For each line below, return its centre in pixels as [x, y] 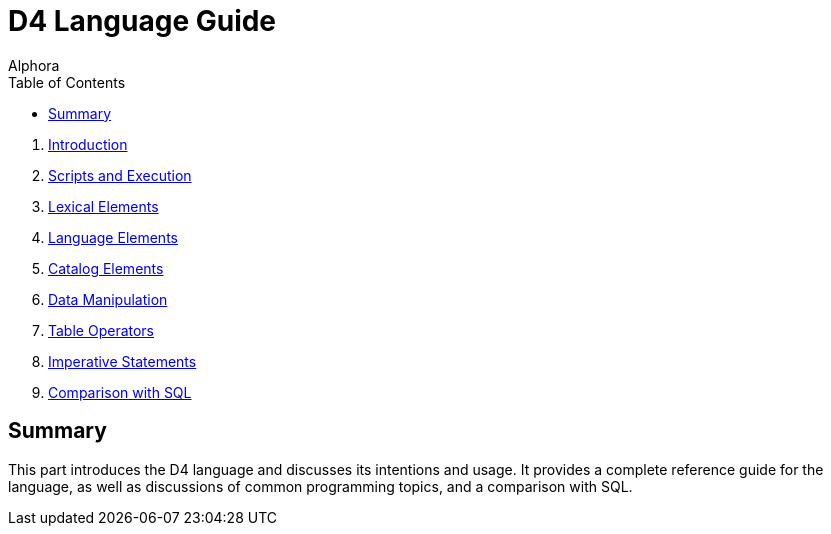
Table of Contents [67, 82]
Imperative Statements [122, 361]
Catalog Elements [106, 268]
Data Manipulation [108, 299]
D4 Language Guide [142, 21]
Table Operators [101, 330]
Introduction [88, 144]
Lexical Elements [103, 206]
